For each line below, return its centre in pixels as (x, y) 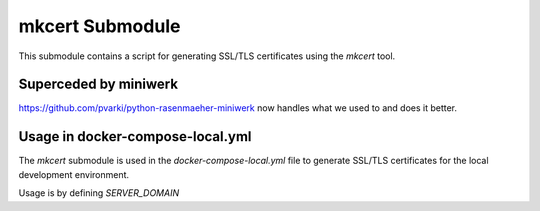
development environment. (74, 174)
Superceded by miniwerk (98, 84)
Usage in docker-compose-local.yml (135, 136)
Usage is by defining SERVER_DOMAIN (99, 193)
